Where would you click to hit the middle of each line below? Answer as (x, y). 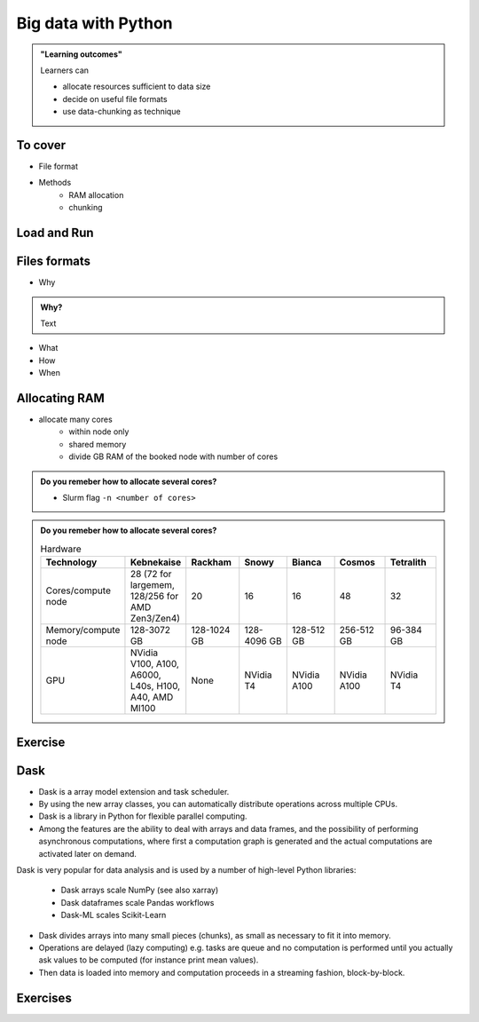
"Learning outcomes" (82, 54)
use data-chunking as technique (122, 112)
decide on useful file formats (115, 99)
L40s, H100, (155, 686)
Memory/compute (83, 630)
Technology (71, 562)
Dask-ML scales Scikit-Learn (114, 915)
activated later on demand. (88, 853)
